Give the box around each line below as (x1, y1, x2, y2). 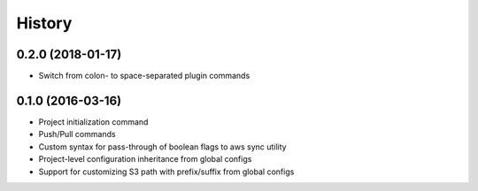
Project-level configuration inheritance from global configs (38, 154, 252, 164)
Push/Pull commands (38, 129, 116, 140)
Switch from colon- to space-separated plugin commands (38, 71, 251, 81)
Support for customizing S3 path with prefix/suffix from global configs (38, 166, 295, 177)
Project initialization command (38, 116, 149, 127)
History (16, 13, 73, 33)
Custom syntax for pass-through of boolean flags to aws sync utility (38, 141, 287, 152)
